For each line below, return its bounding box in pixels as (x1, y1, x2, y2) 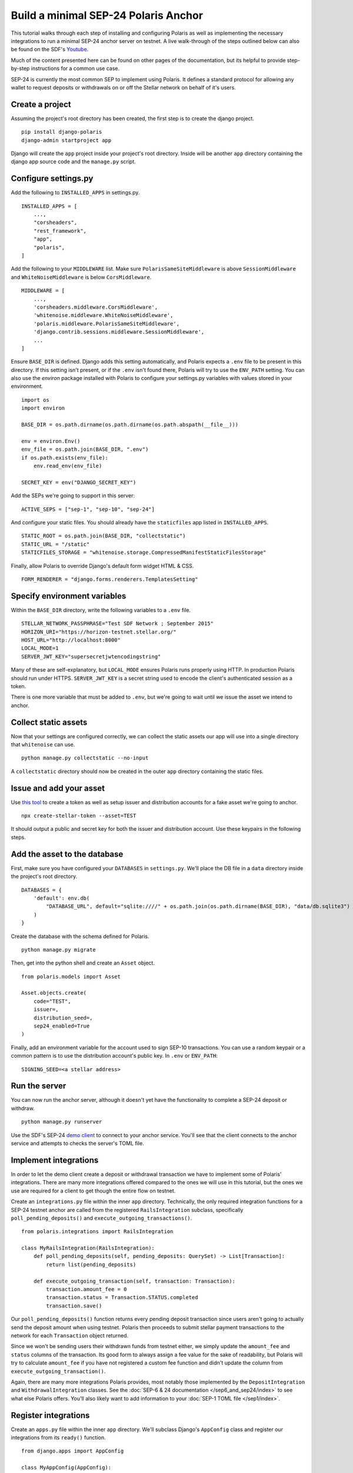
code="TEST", (33, 998, 71, 1005)
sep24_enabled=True (33, 1023, 90, 1029)
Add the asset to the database (11, 849, 124, 859)
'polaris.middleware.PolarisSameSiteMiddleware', (33, 320, 179, 327)
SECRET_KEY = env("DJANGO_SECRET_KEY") (21, 479, 136, 486)
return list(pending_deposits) (46, 1261, 136, 1268)
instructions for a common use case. (31, 65, 120, 72)
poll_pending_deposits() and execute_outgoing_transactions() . (11, 1214, 192, 1221)
